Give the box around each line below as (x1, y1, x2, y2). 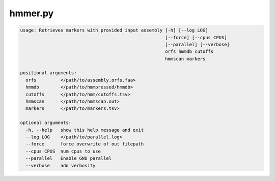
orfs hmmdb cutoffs (164, 49, 214, 54)
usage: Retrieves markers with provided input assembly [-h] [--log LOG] (20, 27, 208, 33)
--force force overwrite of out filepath (25, 141, 144, 147)
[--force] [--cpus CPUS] (164, 35, 227, 40)
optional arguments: (20, 120, 71, 126)
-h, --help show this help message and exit (25, 127, 144, 133)
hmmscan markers (164, 56, 206, 62)
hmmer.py (9, 8, 54, 19)
